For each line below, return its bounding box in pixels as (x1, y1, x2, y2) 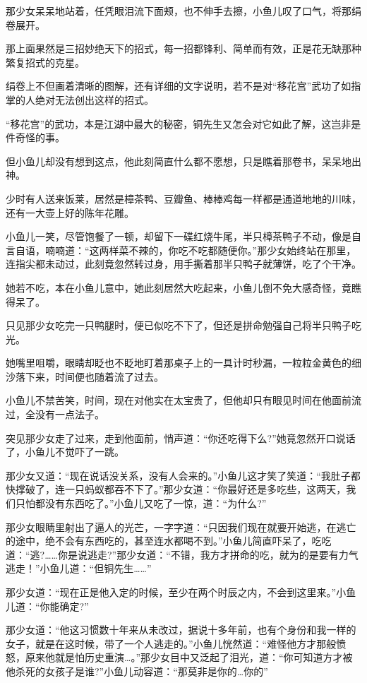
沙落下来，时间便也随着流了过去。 (6, 369, 164, 384)
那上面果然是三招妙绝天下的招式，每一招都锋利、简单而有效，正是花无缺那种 (6, 41, 361, 56)
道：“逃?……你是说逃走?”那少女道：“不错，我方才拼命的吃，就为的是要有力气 (6, 547, 359, 562)
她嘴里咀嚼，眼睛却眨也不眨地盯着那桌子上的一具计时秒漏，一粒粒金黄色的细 (6, 355, 361, 370)
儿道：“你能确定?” (6, 598, 89, 613)
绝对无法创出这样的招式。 (35, 92, 154, 107)
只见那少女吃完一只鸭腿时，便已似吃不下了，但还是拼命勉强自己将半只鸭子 (6, 318, 351, 333)
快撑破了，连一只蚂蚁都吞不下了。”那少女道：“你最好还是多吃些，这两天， (6, 482, 347, 497)
